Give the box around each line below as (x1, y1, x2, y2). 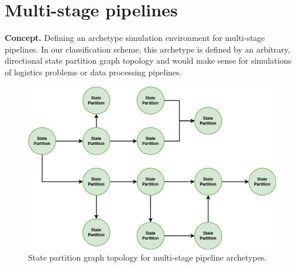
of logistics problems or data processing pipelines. (5, 65, 182, 78)
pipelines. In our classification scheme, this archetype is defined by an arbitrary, (5, 43, 290, 55)
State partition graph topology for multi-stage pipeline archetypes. (28, 251, 267, 263)
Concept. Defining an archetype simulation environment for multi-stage (5, 32, 265, 44)
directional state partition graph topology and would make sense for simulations (5, 54, 292, 67)
